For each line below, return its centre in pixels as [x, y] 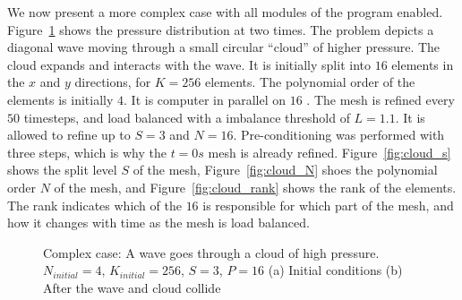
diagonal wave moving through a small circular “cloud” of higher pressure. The [224, 47]
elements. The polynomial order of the [310, 82]
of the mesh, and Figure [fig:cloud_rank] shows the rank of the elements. [255, 187]
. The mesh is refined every [381, 99]
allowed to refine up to [69, 135]
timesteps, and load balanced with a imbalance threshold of [187, 117]
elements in [423, 64]
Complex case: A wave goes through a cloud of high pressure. [211, 252]
